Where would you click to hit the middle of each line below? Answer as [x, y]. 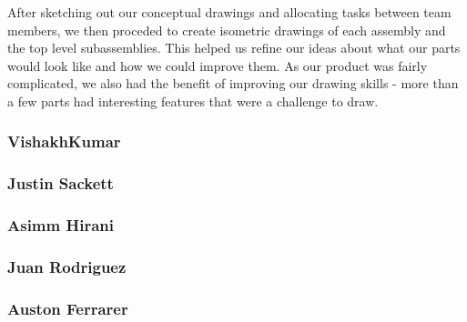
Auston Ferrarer [68, 308]
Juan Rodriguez [67, 267]
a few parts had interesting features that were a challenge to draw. [193, 101]
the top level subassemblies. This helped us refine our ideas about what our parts [234, 48]
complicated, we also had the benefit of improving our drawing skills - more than [233, 83]
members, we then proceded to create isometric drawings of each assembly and [227, 30]
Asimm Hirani [61, 225]
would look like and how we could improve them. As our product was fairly [218, 65]
